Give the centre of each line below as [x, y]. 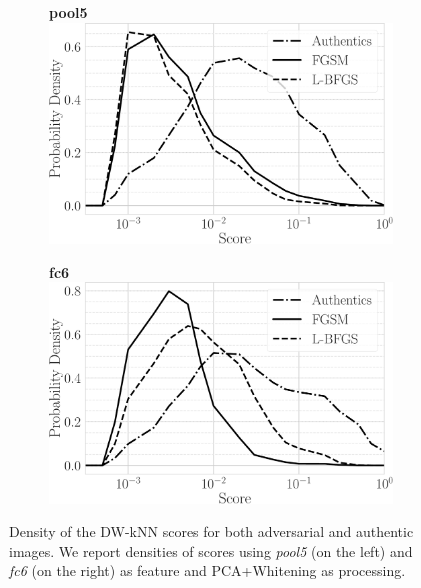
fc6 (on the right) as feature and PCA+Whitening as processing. [207, 570]
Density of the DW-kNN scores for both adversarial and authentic [211, 531]
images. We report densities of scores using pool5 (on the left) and [211, 550]
